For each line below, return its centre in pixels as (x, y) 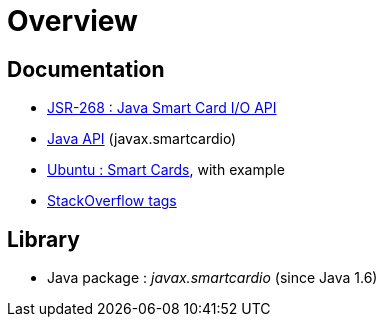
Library (43, 239)
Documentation (86, 69)
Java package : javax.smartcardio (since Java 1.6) (212, 278)
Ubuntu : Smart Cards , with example (166, 170)
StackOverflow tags (112, 201)
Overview (72, 21)
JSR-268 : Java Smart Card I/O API (162, 108)
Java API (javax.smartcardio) (142, 139)
